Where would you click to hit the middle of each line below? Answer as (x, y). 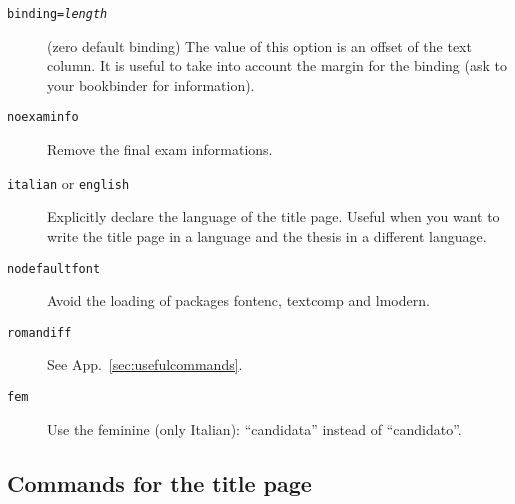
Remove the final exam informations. (160, 149)
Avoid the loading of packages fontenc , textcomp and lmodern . (238, 300)
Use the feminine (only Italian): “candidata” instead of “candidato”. (254, 428)
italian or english (68, 182)
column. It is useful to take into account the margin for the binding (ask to (277, 65)
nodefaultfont (54, 268)
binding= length (57, 14)
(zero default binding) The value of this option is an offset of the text (259, 45)
